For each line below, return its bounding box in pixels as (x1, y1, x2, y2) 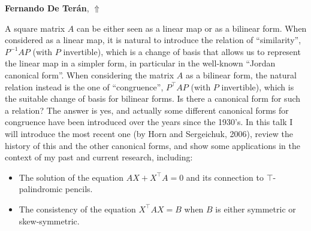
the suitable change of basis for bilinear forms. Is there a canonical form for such (5, 92, 301, 105)
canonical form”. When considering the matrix (5, 68, 174, 81)
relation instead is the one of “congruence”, (5, 80, 164, 93)
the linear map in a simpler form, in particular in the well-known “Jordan (5, 57, 276, 69)
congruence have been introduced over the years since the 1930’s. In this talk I (5, 115, 293, 128)
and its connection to (186, 171, 264, 183)
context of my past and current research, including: (5, 151, 193, 163)
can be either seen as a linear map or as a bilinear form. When (76, 22, 307, 34)
